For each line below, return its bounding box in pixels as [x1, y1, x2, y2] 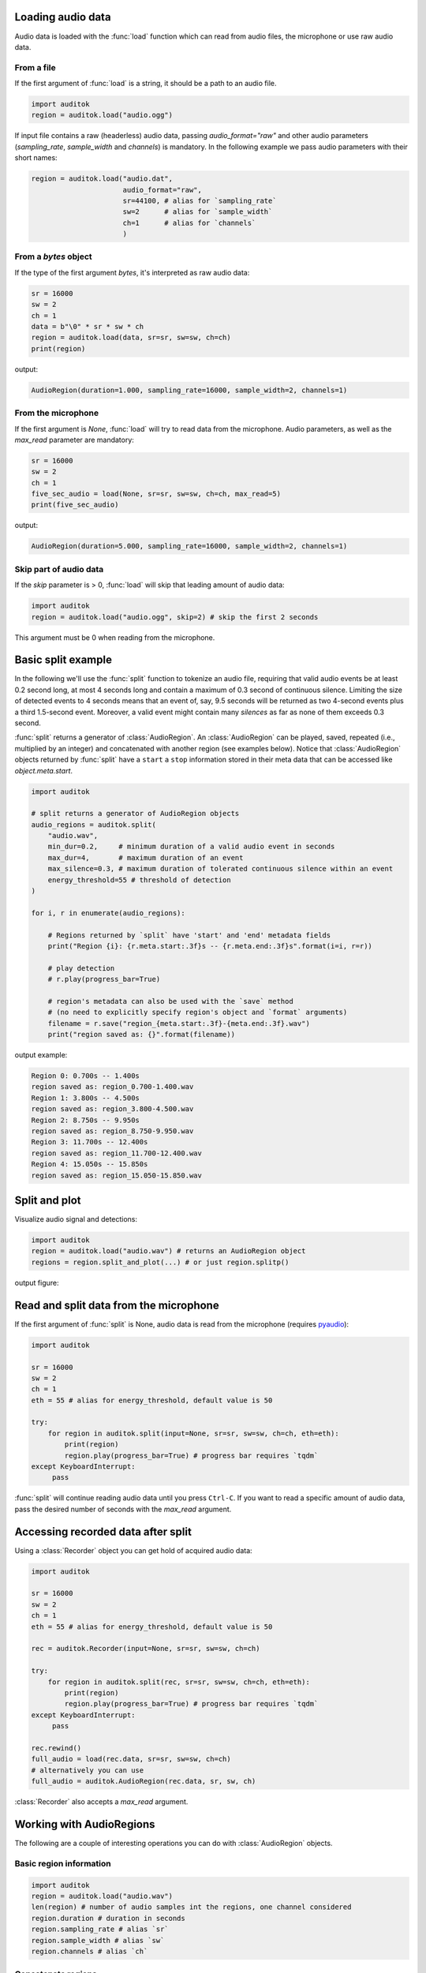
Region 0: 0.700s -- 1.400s [31, 1072, 140, 1080]
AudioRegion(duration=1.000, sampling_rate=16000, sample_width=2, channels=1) [31, 385, 348, 395]
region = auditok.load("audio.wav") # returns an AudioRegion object [31, 1247, 306, 1256]
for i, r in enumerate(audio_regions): [31, 908, 185, 917]
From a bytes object [14, 251, 92, 262]
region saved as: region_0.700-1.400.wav [31, 1082, 194, 1091]
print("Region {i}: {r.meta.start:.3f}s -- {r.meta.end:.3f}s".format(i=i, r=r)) [47, 942, 372, 950]
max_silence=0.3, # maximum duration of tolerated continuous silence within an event [47, 864, 394, 874]
